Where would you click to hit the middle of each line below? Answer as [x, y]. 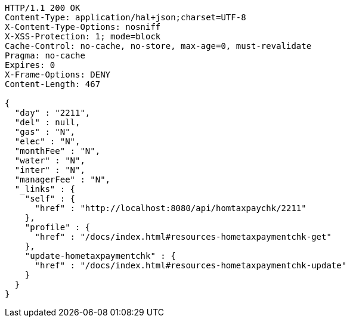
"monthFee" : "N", [58, 151]
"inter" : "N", [50, 170]
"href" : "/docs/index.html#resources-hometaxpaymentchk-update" [191, 265]
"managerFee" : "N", [63, 179]
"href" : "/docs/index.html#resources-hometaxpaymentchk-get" [183, 237]
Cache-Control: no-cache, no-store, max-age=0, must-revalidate [158, 46]
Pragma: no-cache [45, 55]
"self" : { [50, 199]
